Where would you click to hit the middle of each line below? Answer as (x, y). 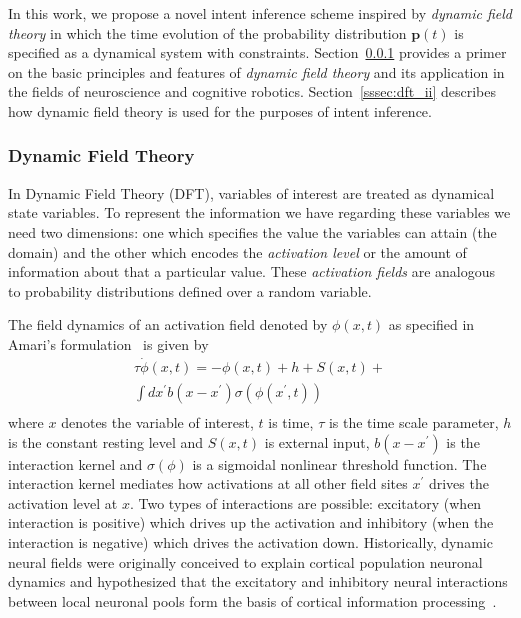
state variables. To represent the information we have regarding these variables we (259, 212)
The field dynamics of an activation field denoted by (168, 324)
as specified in (431, 324)
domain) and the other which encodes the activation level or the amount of (237, 251)
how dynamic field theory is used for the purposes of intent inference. (220, 110)
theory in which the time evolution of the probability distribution (207, 32)
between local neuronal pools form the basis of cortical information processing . (252, 600)
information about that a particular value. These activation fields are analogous (252, 271)
